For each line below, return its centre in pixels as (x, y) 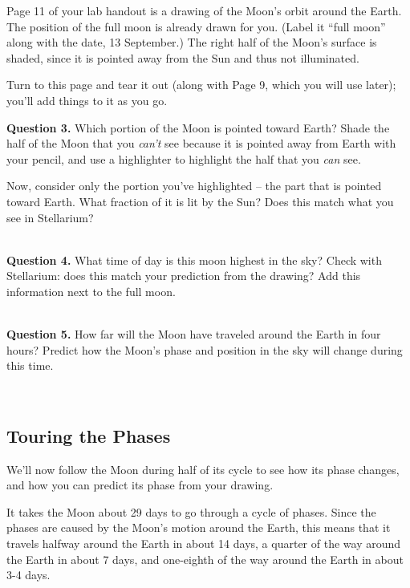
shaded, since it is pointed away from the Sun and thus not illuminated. (183, 57)
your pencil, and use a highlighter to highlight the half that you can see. (184, 158)
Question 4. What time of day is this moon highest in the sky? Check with (194, 260)
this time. (30, 365)
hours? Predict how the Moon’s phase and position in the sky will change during (205, 349)
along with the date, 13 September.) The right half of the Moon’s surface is (192, 42)
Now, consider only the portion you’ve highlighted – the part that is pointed (194, 186)
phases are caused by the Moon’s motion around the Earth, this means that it (199, 527)
